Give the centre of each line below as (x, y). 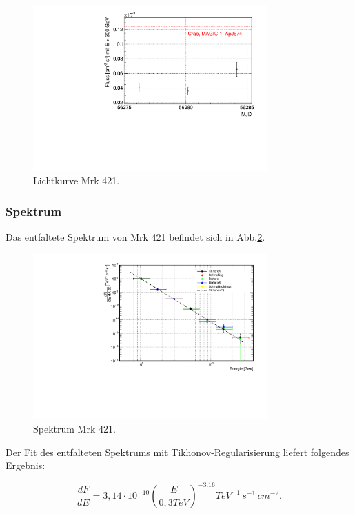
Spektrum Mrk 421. (74, 429)
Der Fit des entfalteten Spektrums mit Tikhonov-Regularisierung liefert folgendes (177, 452)
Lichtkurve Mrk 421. (77, 180)
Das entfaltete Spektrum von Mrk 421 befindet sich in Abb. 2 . (135, 237)
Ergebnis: (26, 465)
